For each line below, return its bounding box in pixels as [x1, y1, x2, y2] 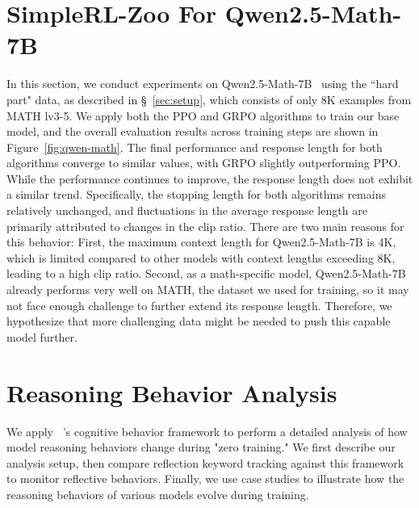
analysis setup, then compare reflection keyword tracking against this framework [6, 454, 404, 471]
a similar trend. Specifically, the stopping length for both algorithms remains [6, 186, 386, 203]
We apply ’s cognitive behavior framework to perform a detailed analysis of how [6, 422, 408, 439]
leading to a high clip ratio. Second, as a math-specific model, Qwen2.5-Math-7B [6, 265, 406, 282]
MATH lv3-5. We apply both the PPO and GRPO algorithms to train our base [6, 107, 400, 124]
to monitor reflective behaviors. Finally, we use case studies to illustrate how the [6, 470, 404, 487]
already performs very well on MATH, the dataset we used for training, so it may [6, 281, 409, 298]
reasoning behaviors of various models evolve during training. [6, 485, 309, 502]
